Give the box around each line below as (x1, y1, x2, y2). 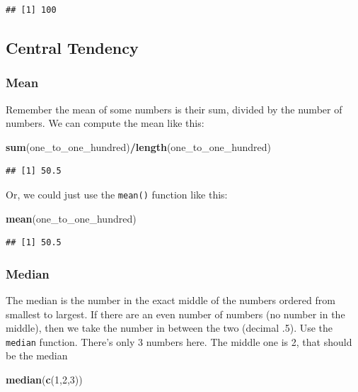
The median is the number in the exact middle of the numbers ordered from (6, 293, 335, 308)
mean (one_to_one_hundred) (6, 211, 137, 225)
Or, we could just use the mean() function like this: (6, 186, 228, 201)
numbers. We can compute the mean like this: (6, 116, 204, 130)
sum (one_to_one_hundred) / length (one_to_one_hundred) (6, 139, 271, 154)
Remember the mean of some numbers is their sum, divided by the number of (6, 101, 342, 116)
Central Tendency (6, 36, 139, 58)
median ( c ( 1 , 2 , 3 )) (6, 372, 83, 387)
